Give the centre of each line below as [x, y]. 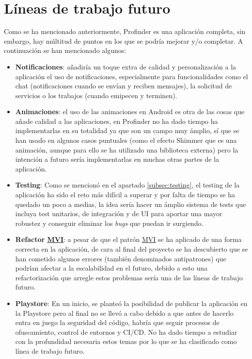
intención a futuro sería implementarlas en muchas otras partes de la [117, 159]
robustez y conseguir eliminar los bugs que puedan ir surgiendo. [109, 223]
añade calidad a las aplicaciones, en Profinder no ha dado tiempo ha [117, 121]
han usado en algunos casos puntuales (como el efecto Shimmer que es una [126, 140]
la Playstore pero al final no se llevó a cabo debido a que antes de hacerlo [124, 313]
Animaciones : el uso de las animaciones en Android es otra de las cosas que [130, 111]
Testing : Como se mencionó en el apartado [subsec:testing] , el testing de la [127, 185]
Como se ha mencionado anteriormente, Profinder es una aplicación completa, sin [125, 31]
